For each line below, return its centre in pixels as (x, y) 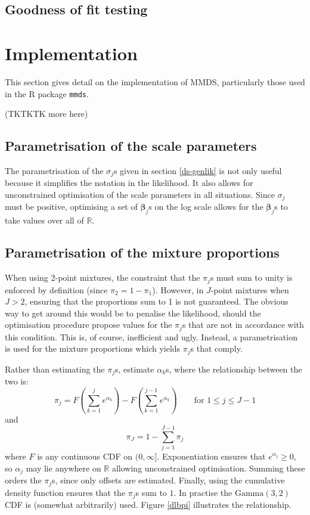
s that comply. (216, 348)
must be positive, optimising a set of (71, 207)
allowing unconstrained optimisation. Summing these (208, 468)
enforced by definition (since (56, 289)
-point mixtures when (250, 289)
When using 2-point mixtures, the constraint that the (103, 277)
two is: (17, 381)
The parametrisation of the (54, 170)
